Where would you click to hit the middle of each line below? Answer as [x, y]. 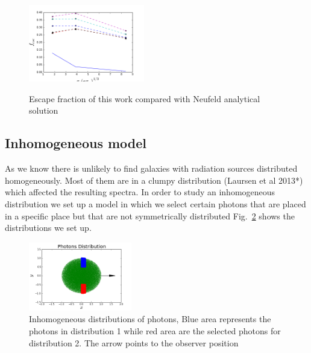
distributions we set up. [48, 228]
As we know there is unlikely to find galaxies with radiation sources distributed [151, 168]
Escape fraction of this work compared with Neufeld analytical [145, 98]
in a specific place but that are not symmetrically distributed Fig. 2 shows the [150, 215]
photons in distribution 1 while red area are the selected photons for [155, 330]
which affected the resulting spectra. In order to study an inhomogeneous [140, 192]
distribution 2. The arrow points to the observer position [134, 342]
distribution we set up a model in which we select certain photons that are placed [155, 203]
